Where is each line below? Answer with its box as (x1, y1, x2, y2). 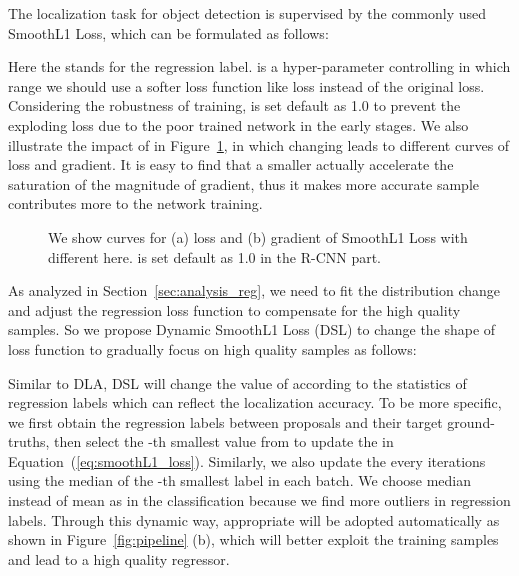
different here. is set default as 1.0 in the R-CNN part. (48, 246, 382, 267)
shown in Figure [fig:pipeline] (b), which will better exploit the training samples (8, 529, 499, 550)
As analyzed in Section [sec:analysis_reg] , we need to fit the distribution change (8, 280, 501, 301)
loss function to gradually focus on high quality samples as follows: (8, 338, 417, 359)
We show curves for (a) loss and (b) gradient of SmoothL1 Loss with (48, 226, 468, 247)
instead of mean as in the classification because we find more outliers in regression (8, 490, 511, 511)
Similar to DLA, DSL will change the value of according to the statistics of (8, 372, 467, 393)
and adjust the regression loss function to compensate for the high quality (8, 299, 461, 320)
